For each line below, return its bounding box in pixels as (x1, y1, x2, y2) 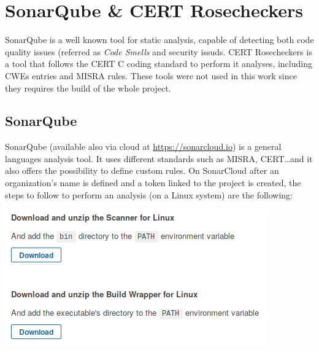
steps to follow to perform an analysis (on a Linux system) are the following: (5, 188, 293, 201)
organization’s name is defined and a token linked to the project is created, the (5, 176, 301, 189)
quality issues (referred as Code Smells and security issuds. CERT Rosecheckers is (5, 45, 312, 58)
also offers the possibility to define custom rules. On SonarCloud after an (5, 164, 279, 177)
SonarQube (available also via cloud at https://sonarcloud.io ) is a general (5, 140, 282, 153)
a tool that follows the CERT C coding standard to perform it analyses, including (5, 57, 312, 70)
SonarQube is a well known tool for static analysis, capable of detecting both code (5, 33, 314, 46)
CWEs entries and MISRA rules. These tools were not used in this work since (5, 69, 297, 82)
